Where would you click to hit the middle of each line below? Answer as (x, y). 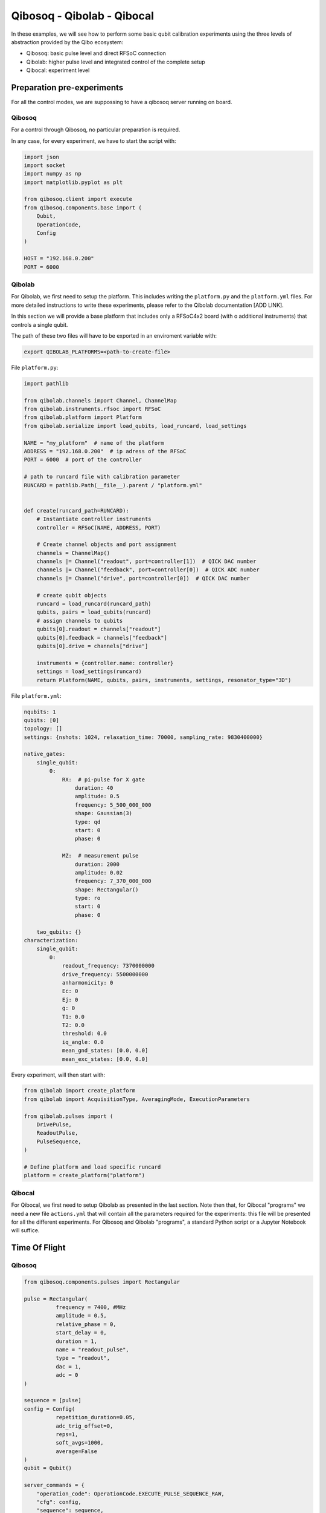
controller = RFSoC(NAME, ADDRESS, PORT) (99, 527)
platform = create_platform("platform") (84, 1175)
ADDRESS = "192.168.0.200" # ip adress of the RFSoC (105, 451)
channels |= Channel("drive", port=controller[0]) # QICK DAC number (143, 578)
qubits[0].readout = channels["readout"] (99, 629)
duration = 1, (76, 1341)
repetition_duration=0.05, (95, 1417)
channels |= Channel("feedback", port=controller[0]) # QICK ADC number (148, 570)
